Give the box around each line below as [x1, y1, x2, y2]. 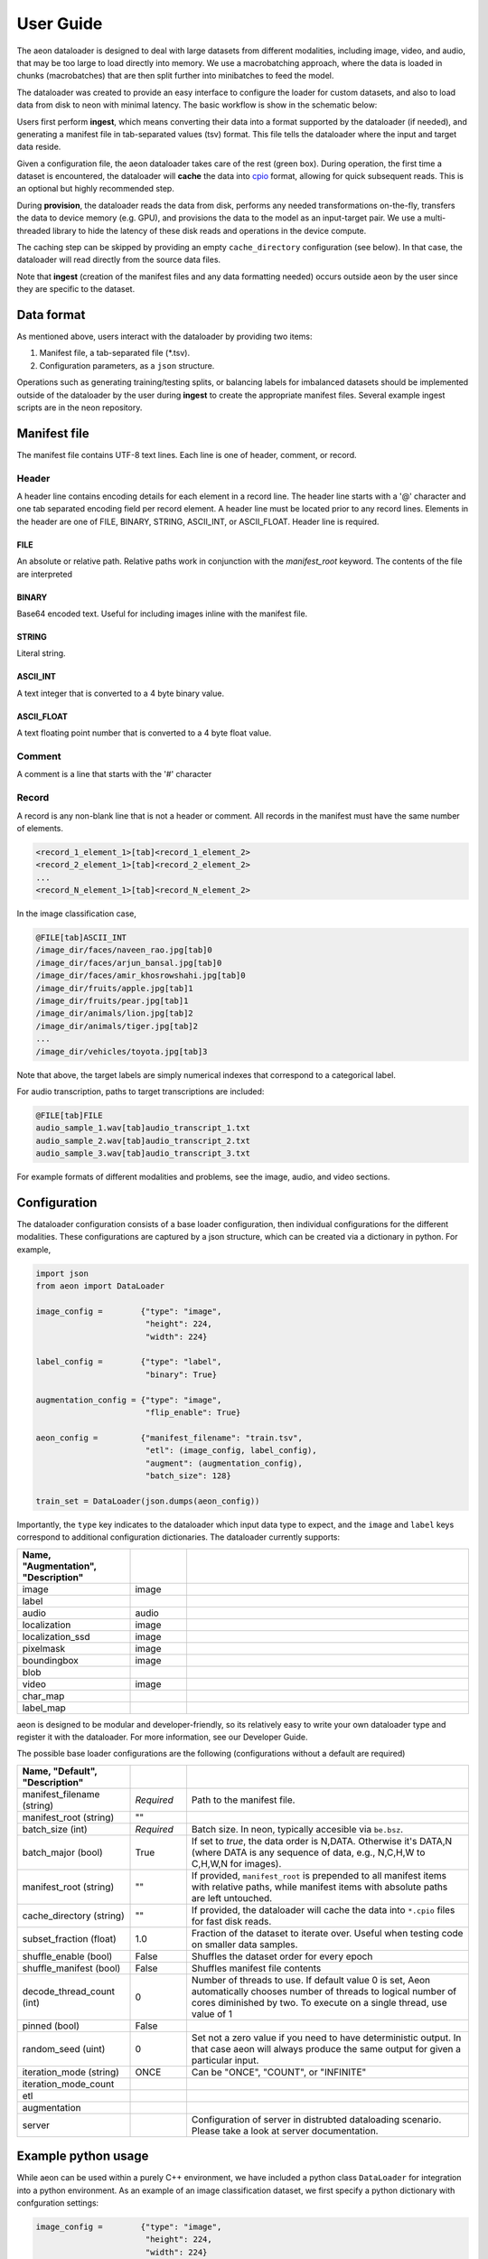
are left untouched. [191, 1891, 273, 1904]
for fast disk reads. [191, 1915, 272, 1927]
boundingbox [22, 1654, 79, 1666]
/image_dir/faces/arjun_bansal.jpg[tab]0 [35, 958, 222, 968]
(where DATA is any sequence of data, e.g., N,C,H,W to [191, 1846, 426, 1859]
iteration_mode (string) [22, 2066, 119, 2078]
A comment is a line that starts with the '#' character [16, 769, 212, 780]
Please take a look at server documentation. [191, 2124, 379, 2137]
